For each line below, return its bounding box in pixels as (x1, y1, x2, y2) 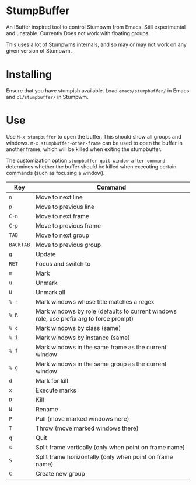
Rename (36, 405, 58, 413)
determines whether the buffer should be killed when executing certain (6, 163, 177, 170)
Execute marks (36, 386, 77, 394)
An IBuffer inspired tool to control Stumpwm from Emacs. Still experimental (6, 23, 185, 30)
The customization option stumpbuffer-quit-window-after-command (6, 157, 166, 164)
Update (36, 250, 57, 258)
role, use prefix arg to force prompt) (36, 314, 134, 322)
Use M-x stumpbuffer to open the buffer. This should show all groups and (6, 133, 182, 140)
